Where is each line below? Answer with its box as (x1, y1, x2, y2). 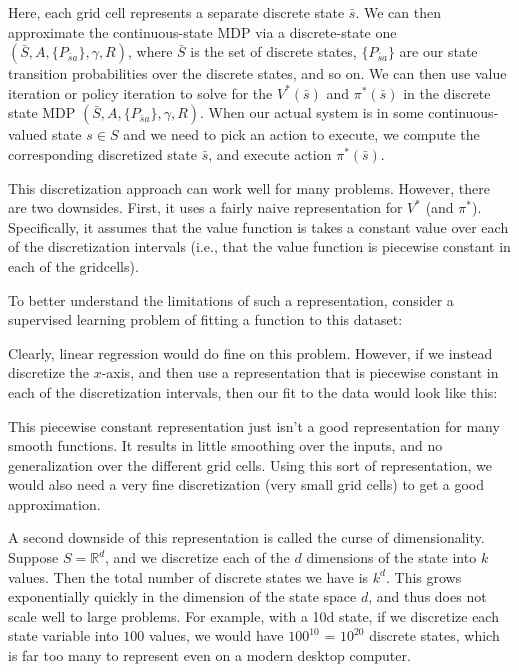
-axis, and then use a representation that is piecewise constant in (101, 362, 499, 383)
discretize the (8, 362, 89, 383)
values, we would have (148, 625, 284, 646)
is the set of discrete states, (190, 41, 357, 62)
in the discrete (403, 82, 491, 103)
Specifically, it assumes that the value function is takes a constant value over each (8, 216, 509, 237)
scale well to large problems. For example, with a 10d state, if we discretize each (8, 605, 499, 626)
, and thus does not (368, 586, 487, 607)
